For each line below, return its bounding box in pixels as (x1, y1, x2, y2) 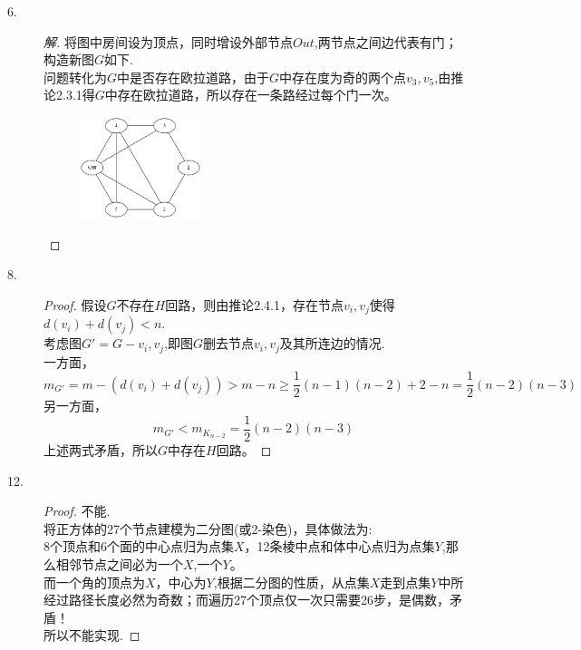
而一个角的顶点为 (44, 572, 145, 591)
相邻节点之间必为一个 (55, 555, 183, 574)
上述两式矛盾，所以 (44, 441, 158, 460)
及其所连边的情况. (279, 334, 385, 353)
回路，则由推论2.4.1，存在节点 (165, 295, 344, 314)
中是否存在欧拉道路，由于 (117, 67, 270, 86)
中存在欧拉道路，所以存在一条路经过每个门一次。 (104, 85, 397, 104)
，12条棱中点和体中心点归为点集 (244, 537, 435, 556)
